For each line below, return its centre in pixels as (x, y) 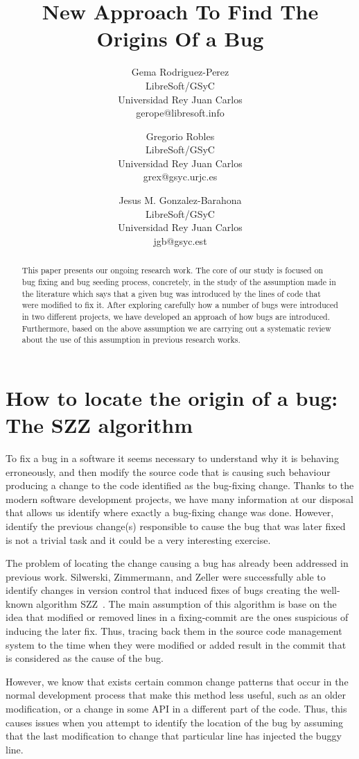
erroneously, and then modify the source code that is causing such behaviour (168, 471)
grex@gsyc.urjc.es (180, 177)
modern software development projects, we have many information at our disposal (179, 498)
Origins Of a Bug (180, 39)
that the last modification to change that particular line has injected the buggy (174, 736)
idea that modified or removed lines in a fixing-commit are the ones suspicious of (177, 617)
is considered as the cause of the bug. (85, 658)
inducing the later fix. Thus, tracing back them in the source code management (174, 631)
